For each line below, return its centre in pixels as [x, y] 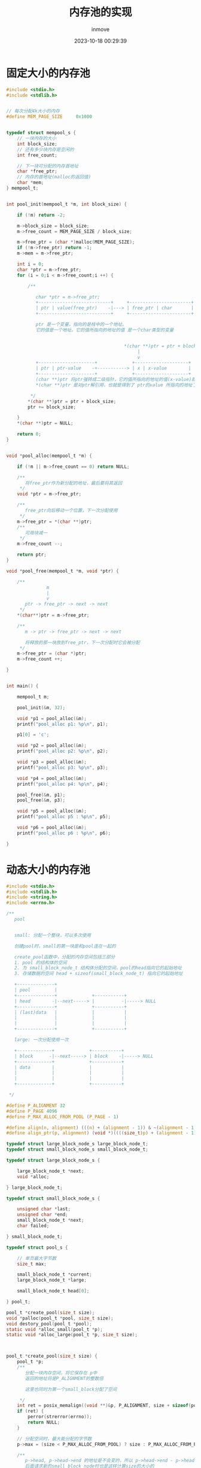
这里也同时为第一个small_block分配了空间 [71, 1389]
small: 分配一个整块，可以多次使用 [53, 935]
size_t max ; [32, 1264]
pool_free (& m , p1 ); [41, 795]
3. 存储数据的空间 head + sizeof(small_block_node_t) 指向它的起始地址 [98, 974]
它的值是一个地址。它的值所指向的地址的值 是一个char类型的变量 [105, 330]
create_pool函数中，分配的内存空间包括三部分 [65, 957]
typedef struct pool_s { [37, 1247]
